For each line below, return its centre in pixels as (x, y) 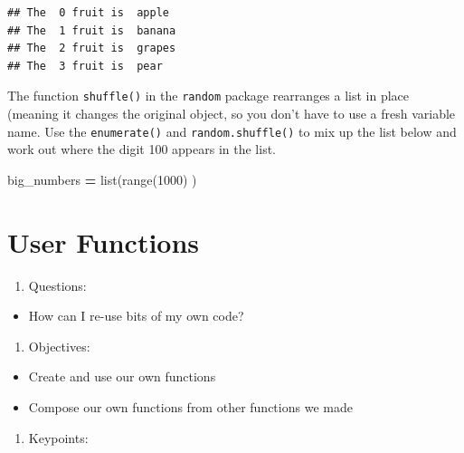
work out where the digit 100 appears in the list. (142, 149)
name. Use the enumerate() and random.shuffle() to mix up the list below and (232, 131)
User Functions (104, 241)
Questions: (57, 285)
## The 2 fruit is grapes (92, 48)
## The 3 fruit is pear (85, 66)
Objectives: (59, 346)
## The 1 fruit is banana (92, 30)
